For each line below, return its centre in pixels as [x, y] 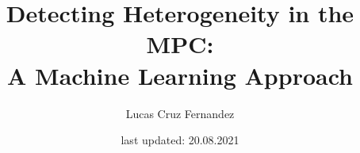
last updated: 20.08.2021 [180, 140]
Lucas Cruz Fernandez [180, 113]
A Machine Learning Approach [180, 75]
